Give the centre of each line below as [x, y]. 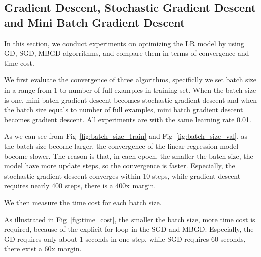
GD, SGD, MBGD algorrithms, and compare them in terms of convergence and [127, 53]
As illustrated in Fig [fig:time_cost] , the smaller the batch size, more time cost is [130, 219]
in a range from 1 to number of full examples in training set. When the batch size [130, 89]
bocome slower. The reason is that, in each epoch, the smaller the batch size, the [129, 156]
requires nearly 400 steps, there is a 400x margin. [80, 185]
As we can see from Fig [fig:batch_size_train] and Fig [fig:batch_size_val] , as [126, 136]
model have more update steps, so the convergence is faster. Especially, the [120, 166]
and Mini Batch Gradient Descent [95, 22]
